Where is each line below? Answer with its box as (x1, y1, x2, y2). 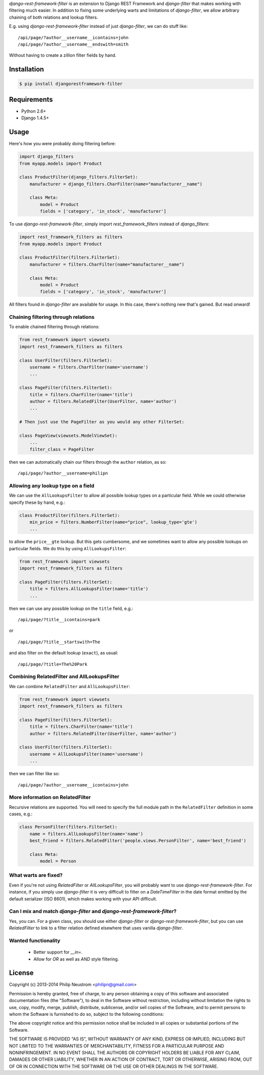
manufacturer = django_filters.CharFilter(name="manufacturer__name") (29, 181, 203, 187)
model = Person (40, 858, 77, 864)
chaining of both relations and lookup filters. (9, 14, 98, 20)
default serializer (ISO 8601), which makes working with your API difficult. (9, 896, 157, 902)
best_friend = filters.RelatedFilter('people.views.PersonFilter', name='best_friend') (29, 838, 246, 843)
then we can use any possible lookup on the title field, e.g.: (9, 605, 133, 611)
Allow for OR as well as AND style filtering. (33, 956, 119, 962)
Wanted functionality (9, 937, 61, 944)
